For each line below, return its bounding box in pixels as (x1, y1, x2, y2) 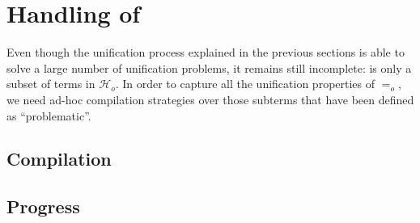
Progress (6, 194, 80, 219)
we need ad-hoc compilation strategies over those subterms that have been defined (6, 90, 414, 107)
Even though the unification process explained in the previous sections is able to (6, 44, 405, 61)
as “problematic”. (6, 107, 91, 124)
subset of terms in (6, 75, 95, 92)
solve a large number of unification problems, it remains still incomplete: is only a (6, 59, 412, 76)
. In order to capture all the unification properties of (115, 75, 375, 92)
